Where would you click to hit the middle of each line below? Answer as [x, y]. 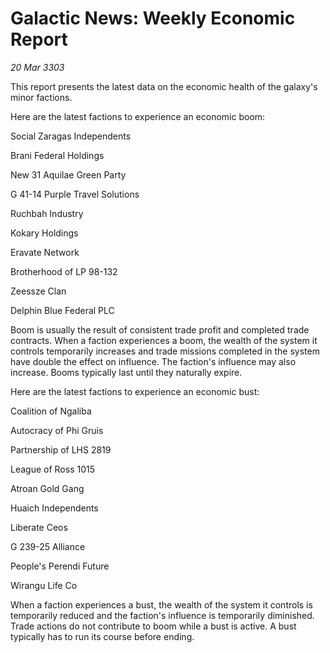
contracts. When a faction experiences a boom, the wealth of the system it [164, 340]
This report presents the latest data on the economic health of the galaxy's [164, 86]
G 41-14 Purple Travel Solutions [75, 194]
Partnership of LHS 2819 [61, 449]
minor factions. [41, 97]
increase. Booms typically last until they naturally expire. [126, 372]
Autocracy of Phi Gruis [57, 430]
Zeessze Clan [38, 291]
